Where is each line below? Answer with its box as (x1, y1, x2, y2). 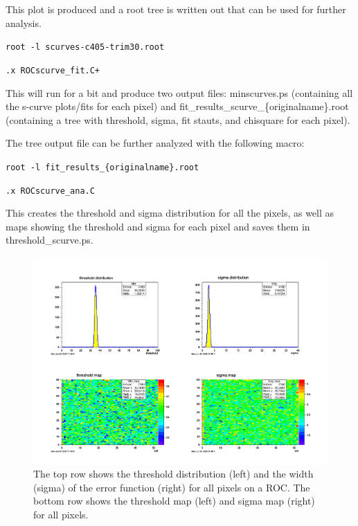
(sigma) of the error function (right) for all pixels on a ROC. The (33, 480, 310, 494)
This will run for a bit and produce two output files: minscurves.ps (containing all (6, 85, 353, 100)
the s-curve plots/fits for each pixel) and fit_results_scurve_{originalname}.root (6, 99, 349, 114)
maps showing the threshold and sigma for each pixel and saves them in (6, 219, 310, 233)
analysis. (6, 15, 42, 30)
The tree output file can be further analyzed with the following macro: (6, 136, 305, 150)
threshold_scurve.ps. (6, 233, 93, 247)
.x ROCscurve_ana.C (6, 185, 95, 196)
